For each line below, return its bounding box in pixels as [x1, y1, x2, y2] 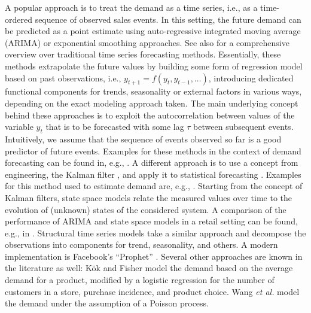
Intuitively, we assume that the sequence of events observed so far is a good [5, 132, 282, 145]
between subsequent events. [193, 120, 294, 133]
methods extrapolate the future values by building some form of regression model [5, 59, 303, 72]
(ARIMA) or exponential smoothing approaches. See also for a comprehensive [5, 36, 289, 48]
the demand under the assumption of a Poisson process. [5, 297, 209, 309]
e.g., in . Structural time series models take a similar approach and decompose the [5, 226, 306, 239]
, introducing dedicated [208, 71, 294, 84]
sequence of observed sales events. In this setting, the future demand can [35, 13, 301, 25]
